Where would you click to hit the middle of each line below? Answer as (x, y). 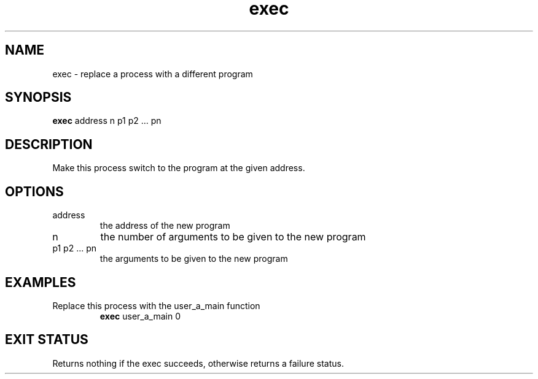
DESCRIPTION (49, 144)
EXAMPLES (41, 282)
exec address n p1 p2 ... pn (107, 121)
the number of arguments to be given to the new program (233, 237)
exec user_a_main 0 (140, 316)
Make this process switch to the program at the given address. (179, 168)
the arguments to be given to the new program (194, 259)
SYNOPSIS (38, 98)
